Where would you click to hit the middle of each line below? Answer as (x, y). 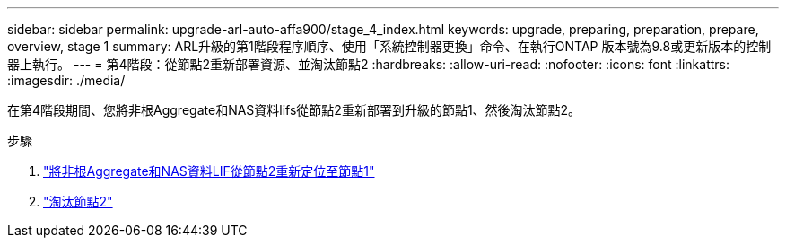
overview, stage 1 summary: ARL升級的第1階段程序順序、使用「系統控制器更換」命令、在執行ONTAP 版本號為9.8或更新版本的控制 (389, 46)
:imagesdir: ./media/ (66, 80)
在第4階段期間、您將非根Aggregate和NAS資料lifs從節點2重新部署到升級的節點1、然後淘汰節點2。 (294, 110)
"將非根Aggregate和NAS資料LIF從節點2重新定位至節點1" (209, 171)
